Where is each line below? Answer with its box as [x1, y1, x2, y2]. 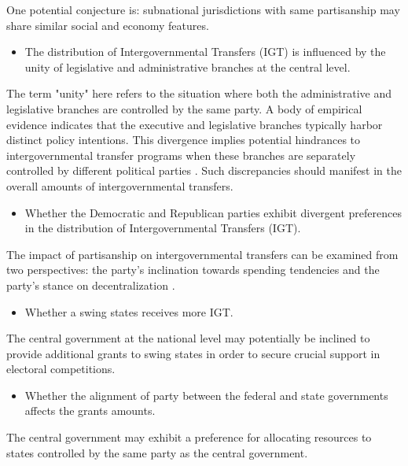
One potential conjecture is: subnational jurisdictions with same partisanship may [6, 2, 400, 17]
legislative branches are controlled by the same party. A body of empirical [6, 100, 362, 116]
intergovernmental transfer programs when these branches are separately [6, 146, 356, 163]
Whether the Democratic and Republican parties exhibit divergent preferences [24, 204, 402, 220]
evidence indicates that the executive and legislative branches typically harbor [6, 116, 383, 132]
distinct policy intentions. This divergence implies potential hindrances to [6, 131, 361, 148]
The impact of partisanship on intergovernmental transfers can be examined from [6, 246, 399, 262]
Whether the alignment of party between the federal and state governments [24, 386, 388, 403]
